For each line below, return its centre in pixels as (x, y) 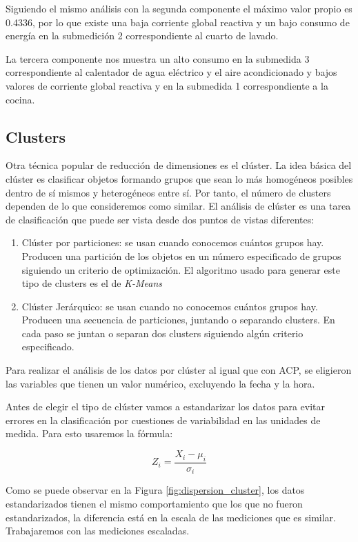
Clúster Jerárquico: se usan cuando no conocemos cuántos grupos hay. (170, 306)
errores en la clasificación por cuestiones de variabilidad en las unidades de (163, 420)
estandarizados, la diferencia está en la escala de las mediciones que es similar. (171, 517)
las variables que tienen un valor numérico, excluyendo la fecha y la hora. (160, 383)
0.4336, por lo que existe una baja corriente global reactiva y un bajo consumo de (178, 22)
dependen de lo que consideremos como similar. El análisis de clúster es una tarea (178, 206)
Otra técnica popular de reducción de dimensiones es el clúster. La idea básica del (179, 165)
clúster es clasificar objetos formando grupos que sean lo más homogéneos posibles (179, 178)
